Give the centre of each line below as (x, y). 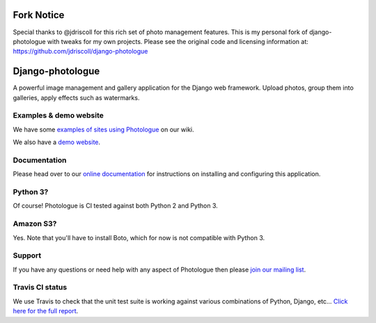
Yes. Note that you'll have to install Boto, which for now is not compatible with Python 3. (139, 237)
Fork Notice (39, 15)
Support (27, 255)
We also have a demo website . (57, 142)
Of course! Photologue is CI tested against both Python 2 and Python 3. (116, 206)
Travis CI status (40, 287)
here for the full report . (46, 311)
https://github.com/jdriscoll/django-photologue (80, 52)
